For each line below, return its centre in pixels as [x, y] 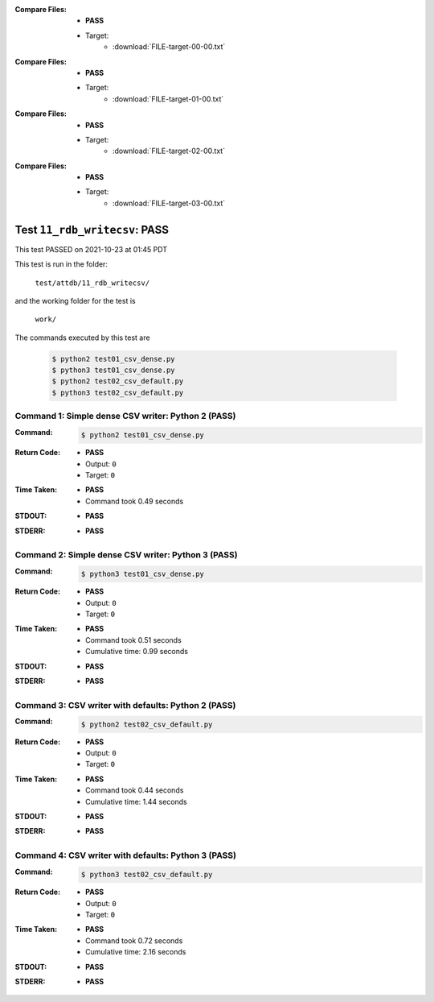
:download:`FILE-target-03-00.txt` [169, 203]
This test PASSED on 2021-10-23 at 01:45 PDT [91, 249]
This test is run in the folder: [61, 264]
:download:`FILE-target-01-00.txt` [168, 99]
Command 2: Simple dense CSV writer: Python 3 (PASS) [126, 555]
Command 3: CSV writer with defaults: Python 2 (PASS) [125, 705]
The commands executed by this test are [82, 337]
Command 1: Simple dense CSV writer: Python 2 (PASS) [125, 416]
